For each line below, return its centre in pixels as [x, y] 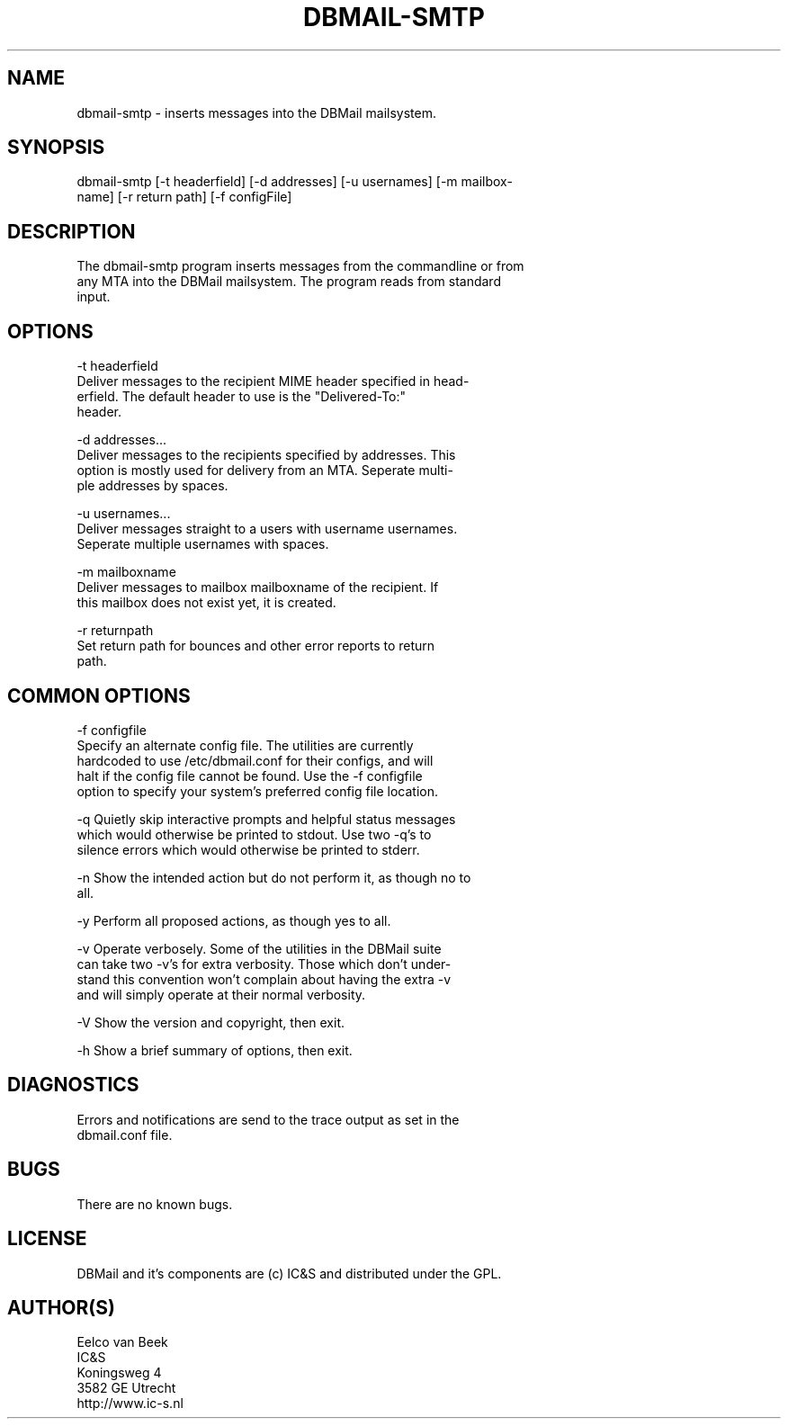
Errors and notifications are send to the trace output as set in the [268, 1119]
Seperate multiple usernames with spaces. [203, 544]
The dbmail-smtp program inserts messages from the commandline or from [300, 266]
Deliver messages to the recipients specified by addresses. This [266, 455]
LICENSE [47, 1239]
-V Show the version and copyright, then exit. [211, 1022]
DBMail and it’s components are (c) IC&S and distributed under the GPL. [289, 1273]
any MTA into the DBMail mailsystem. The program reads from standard [289, 282]
